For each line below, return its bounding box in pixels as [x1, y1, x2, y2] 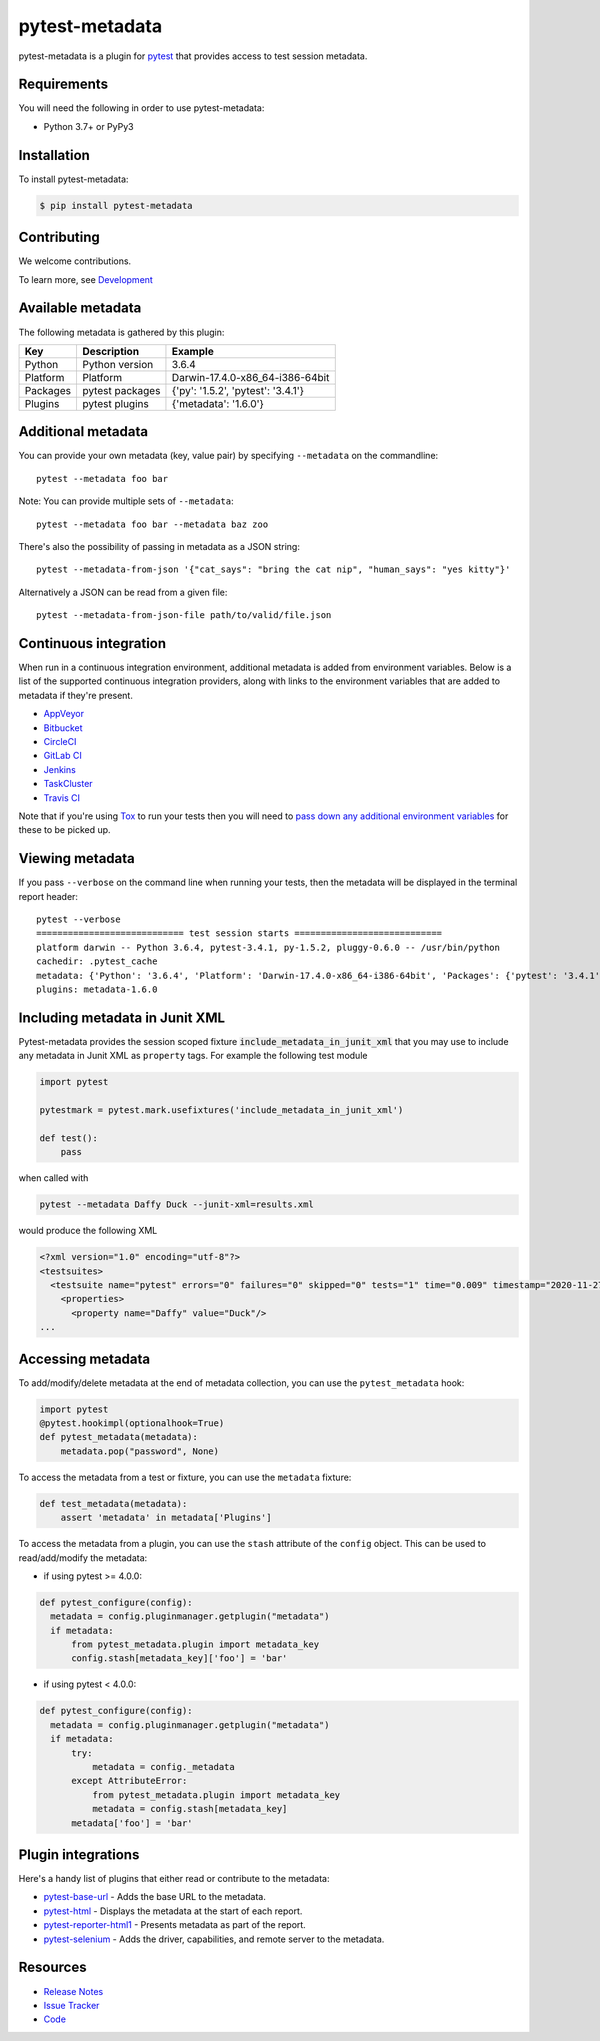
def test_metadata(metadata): [39, 1498, 188, 1509]
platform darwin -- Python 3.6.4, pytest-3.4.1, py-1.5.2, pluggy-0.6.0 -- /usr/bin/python [36, 941, 500, 953]
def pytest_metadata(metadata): [39, 1431, 199, 1443]
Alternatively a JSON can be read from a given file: [18, 586, 228, 598]
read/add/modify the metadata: [18, 1551, 148, 1564]
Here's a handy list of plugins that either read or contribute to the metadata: [18, 1873, 330, 1885]
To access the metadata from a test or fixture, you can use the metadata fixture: [18, 1471, 352, 1483]
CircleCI [43, 736, 77, 748]
